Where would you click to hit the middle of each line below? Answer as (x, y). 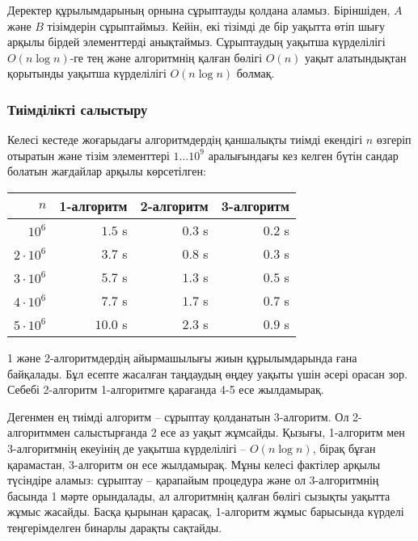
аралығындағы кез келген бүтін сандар (303, 155)
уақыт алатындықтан (355, 57)
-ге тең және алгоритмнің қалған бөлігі (166, 57)
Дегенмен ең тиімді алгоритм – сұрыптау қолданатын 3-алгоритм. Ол (178, 416)
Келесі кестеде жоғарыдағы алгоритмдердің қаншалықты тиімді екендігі (185, 139)
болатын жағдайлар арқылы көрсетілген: (107, 171)
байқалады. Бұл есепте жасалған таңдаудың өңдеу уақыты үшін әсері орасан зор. (207, 373)
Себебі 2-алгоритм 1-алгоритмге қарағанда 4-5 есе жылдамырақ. (166, 389)
